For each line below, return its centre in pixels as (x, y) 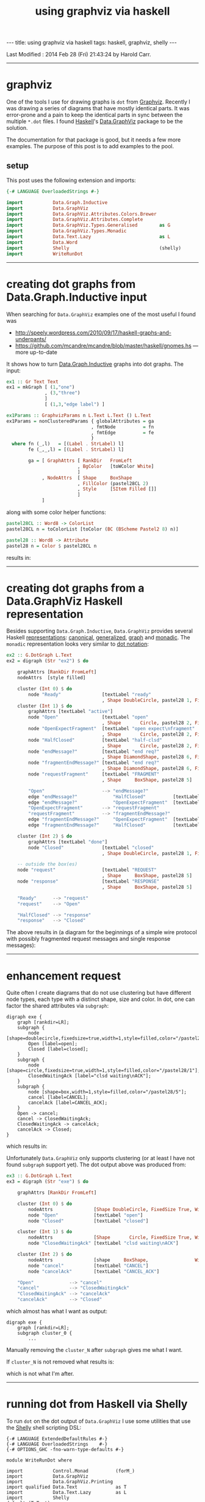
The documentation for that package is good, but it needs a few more (94, 140)
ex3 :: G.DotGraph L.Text (39, 1176)
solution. (17, 128)
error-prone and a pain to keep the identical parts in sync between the (95, 115)
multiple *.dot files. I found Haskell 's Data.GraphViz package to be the (95, 121)
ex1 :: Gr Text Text (33, 382)
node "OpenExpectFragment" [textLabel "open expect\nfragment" (112, 729)
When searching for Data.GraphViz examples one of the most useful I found (101, 314)
